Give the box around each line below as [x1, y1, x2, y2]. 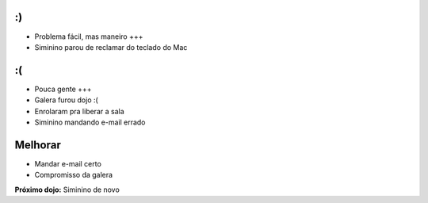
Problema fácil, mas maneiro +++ [34, 32, 143, 41]
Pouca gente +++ [34, 84, 92, 94]
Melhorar [14, 138, 61, 151]
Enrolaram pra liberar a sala [34, 106, 124, 116]
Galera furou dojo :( [34, 95, 98, 105]
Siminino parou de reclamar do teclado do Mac [34, 42, 188, 52]
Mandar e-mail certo [34, 159, 102, 168]
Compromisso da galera [34, 170, 113, 180]
